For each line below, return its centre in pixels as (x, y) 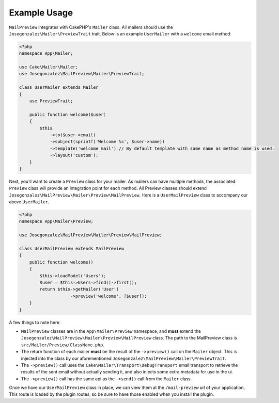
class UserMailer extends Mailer (59, 88)
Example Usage (41, 13)
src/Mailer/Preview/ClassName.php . (62, 345)
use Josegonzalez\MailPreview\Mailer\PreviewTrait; (82, 74)
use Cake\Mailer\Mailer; (49, 67)
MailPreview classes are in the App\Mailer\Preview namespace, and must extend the (111, 331)
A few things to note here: (35, 322)
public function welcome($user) (68, 114)
